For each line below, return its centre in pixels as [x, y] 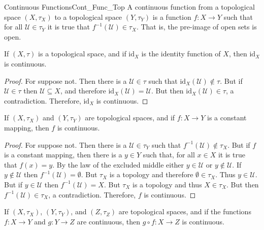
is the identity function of [181, 54]
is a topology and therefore [151, 174]
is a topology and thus [167, 184]
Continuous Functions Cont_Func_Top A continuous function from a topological [129, 7]
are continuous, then [109, 221]
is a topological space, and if [82, 54]
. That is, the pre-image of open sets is [196, 27]
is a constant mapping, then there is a [63, 155]
